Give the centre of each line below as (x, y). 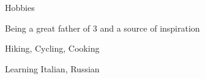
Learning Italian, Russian (52, 68)
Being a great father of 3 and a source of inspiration (102, 28)
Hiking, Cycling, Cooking (52, 48)
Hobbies (20, 7)
